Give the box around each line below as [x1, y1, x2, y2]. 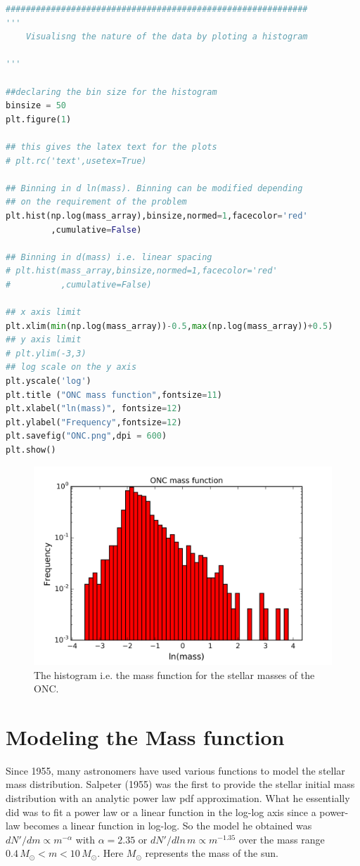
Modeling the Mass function [6, 722, 285, 751]
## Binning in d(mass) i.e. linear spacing [6, 252, 212, 262]
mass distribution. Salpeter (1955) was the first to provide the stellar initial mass [6, 777, 355, 791]
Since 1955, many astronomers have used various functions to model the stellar [6, 763, 345, 777]
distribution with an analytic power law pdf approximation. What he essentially [6, 791, 350, 806]
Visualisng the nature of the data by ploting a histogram [25, 32, 308, 42]
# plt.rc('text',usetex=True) [6, 155, 147, 166]
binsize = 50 [6, 101, 66, 111]
